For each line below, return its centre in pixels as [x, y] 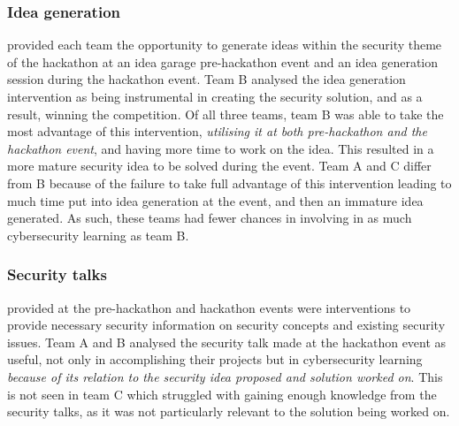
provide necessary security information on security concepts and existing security [226, 325]
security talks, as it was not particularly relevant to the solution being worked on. [229, 411]
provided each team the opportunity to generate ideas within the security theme [225, 45]
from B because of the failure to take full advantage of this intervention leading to [229, 183]
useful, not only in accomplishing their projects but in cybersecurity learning [215, 359]
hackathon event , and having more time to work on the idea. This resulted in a [221, 148]
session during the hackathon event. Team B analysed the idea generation [207, 79]
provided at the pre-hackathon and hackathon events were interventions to [209, 307]
